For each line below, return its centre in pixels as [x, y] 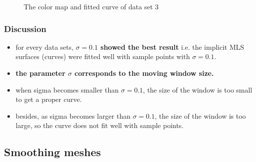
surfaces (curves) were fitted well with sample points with [103, 56]
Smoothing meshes [53, 152]
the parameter [41, 73]
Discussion [25, 28]
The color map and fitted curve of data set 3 [91, 6]
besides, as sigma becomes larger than [73, 115]
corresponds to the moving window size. [144, 73]
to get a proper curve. [49, 99]
